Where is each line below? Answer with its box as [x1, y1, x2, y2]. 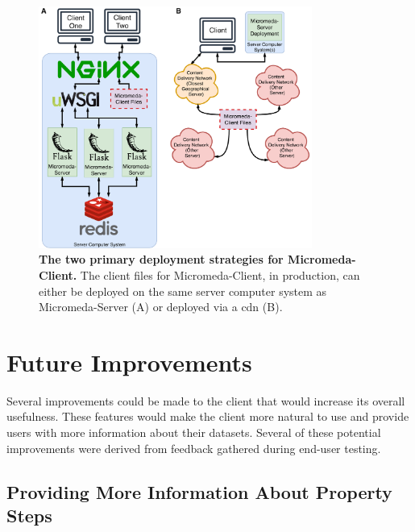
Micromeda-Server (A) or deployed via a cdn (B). [39, 298, 283, 315]
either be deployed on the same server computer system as [39, 282, 327, 299]
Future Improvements [6, 345, 252, 378]
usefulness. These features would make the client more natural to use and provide [6, 408, 409, 425]
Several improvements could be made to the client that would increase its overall [6, 392, 405, 409]
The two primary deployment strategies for [39, 251, 284, 268]
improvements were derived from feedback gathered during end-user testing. [6, 439, 381, 456]
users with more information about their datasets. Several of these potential [6, 424, 381, 441]
